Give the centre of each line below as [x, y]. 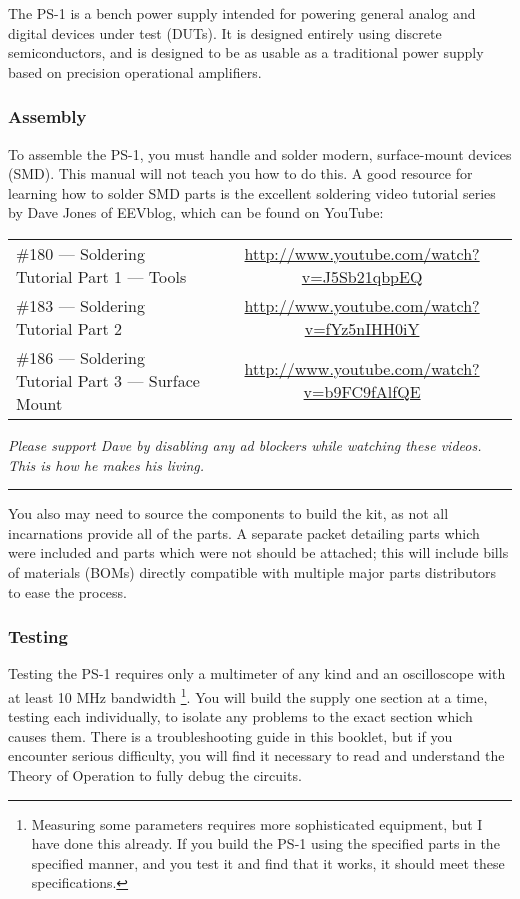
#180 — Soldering [80, 253]
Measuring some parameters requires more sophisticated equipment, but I [257, 823]
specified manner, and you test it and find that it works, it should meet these [268, 862]
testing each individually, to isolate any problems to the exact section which [240, 716]
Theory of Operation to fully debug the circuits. [155, 774]
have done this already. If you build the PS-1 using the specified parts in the [265, 843]
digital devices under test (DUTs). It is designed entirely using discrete [225, 32]
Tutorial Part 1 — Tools [101, 276]
